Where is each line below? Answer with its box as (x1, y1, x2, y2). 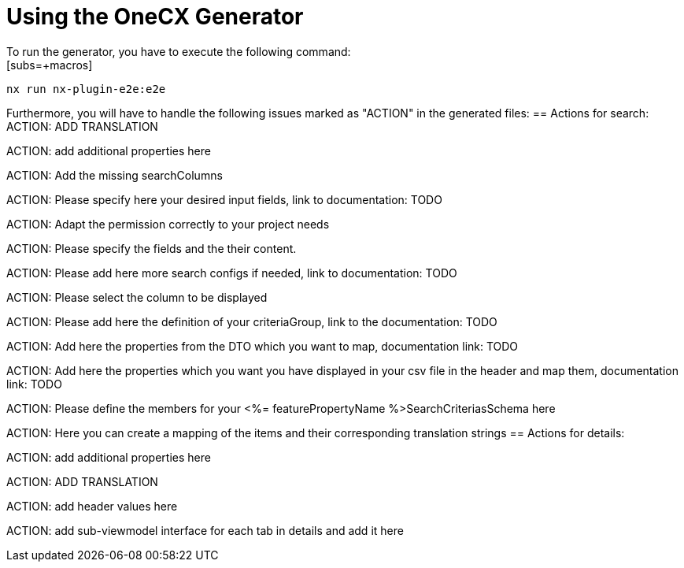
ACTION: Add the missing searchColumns (6, 168, 223, 182)
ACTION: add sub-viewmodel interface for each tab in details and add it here (6, 523, 404, 537)
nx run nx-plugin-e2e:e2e (6, 82, 166, 95)
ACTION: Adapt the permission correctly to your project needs (6, 217, 330, 231)
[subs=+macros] (6, 58, 93, 72)
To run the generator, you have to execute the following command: (6, 44, 351, 58)
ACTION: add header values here (6, 499, 178, 513)
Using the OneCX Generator (6, 3, 304, 30)
